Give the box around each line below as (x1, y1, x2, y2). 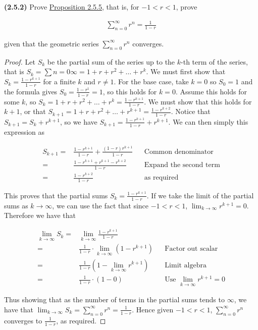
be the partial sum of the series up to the (47, 56, 175, 67)
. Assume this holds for (175, 86, 247, 96)
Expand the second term (144, 161, 220, 169)
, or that (20, 106, 46, 117)
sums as (4, 200, 28, 210)
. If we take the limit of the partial (146, 190, 254, 200)
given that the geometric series (4, 38, 99, 48)
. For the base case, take (114, 76, 189, 86)
